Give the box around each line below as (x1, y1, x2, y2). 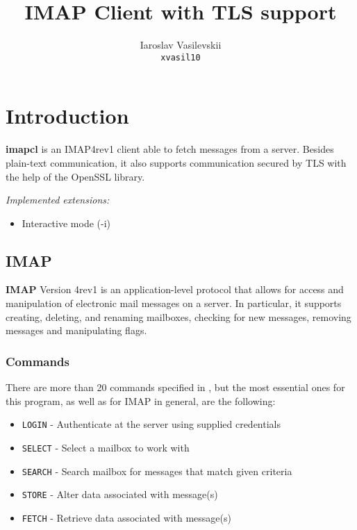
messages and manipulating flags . (6, 323, 147, 338)
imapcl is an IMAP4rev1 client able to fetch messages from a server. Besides (6, 142, 334, 156)
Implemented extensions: (6, 192, 110, 207)
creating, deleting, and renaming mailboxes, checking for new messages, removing (6, 309, 351, 324)
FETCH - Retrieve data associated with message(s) (22, 510, 231, 524)
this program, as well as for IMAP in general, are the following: (6, 393, 276, 408)
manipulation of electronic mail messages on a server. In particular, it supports (6, 296, 342, 310)
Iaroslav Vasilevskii (140, 38, 222, 52)
